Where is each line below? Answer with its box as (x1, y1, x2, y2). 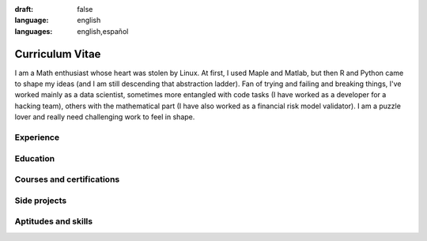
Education (14, 153, 55, 164)
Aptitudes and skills (14, 216, 93, 227)
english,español (77, 26, 129, 36)
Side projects (14, 194, 67, 205)
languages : (14, 26, 53, 36)
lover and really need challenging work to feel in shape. (14, 112, 195, 122)
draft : (14, 5, 34, 13)
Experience (14, 132, 59, 143)
